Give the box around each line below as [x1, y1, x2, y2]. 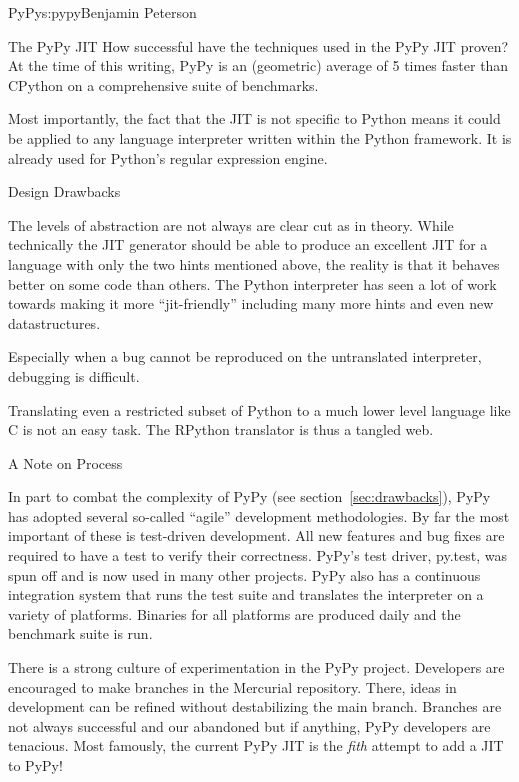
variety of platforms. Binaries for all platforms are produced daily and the [8, 603, 461, 624]
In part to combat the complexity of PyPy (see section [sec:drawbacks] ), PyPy [8, 486, 491, 507]
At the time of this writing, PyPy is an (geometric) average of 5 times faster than [8, 55, 509, 76]
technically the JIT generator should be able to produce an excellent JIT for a [8, 234, 488, 255]
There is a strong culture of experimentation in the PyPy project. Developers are [8, 657, 505, 678]
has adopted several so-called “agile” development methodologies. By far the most [8, 505, 510, 526]
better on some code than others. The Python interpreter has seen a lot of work [8, 273, 497, 294]
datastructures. [8, 312, 101, 333]
